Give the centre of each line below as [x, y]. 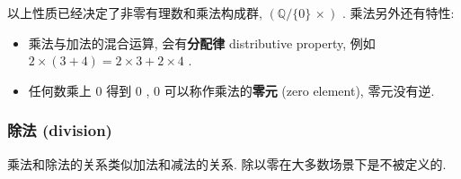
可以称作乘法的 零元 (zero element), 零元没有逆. [299, 90]
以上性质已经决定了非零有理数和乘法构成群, [135, 13]
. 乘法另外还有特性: [398, 13]
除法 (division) [60, 130]
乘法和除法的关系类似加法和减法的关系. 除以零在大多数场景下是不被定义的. [227, 163]
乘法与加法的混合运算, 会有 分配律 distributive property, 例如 [202, 43]
